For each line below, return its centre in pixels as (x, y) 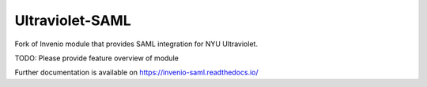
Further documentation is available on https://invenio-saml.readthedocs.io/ (136, 72)
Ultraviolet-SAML (73, 20)
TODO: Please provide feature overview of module (97, 58)
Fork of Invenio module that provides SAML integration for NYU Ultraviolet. (136, 44)
